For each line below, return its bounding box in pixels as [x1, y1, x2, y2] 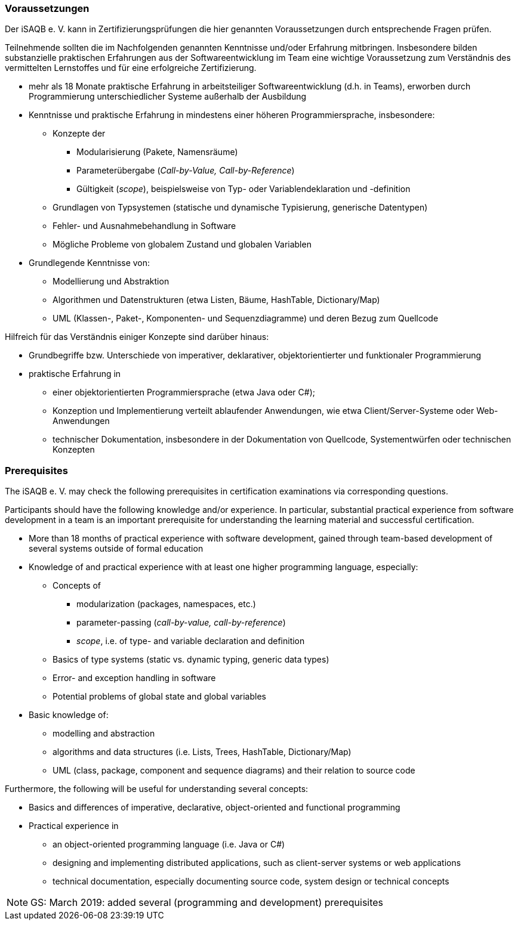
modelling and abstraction [53, 728, 155, 739]
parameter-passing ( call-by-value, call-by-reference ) [76, 617, 286, 628]
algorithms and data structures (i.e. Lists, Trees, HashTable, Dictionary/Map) [53, 747, 351, 757]
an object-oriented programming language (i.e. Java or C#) [53, 839, 285, 850]
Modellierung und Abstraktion [53, 276, 169, 287]
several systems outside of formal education [29, 543, 203, 554]
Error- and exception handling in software [53, 673, 216, 683]
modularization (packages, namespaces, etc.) [76, 599, 256, 610]
